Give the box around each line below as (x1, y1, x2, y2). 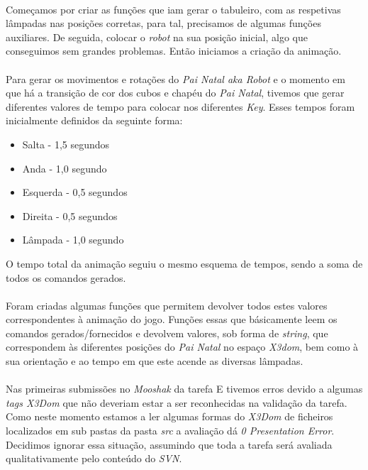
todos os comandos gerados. (6, 270, 126, 285)
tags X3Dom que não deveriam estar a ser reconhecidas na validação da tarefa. (6, 395, 347, 410)
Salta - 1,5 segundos (22, 136, 110, 151)
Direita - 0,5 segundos (22, 208, 118, 223)
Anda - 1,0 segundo (22, 160, 107, 175)
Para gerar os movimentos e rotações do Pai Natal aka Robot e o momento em (6, 71, 345, 86)
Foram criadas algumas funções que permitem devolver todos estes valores (6, 297, 328, 312)
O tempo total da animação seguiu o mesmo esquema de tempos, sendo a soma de (6, 256, 363, 270)
